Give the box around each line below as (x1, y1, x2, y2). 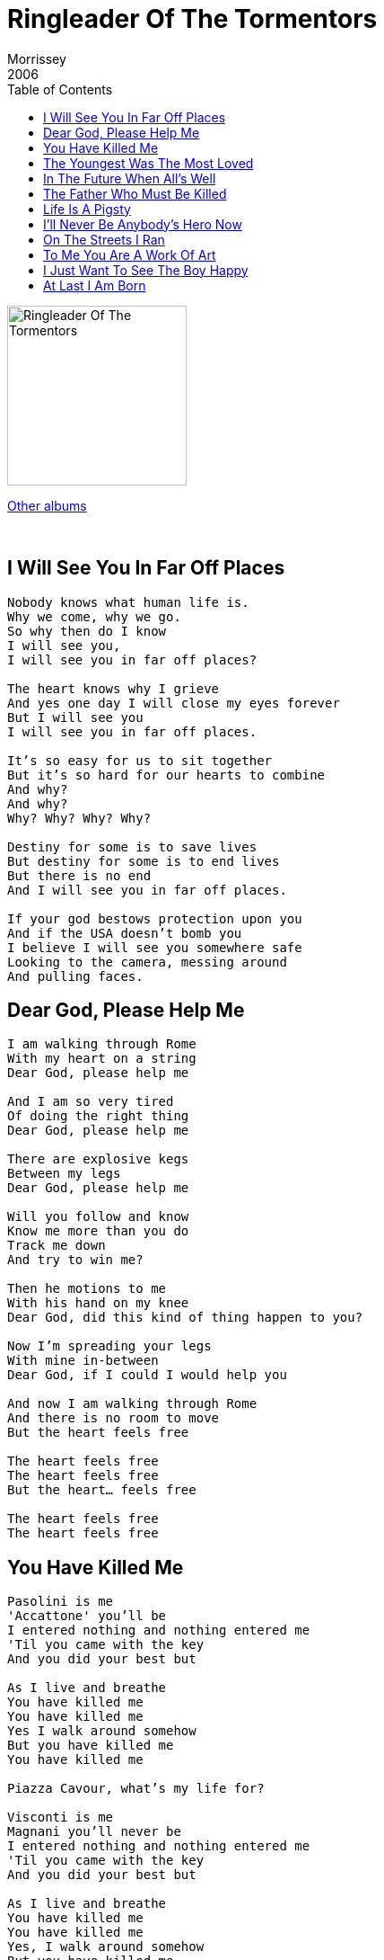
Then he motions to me (7, 1281, 167, 1296)
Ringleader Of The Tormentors (7, 4, 378, 34)
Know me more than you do (7, 1224, 189, 1239)
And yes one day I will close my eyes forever (7, 695, 340, 710)
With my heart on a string (7, 1051, 196, 1066)
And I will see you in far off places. (7, 882, 287, 897)
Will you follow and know (7, 1209, 189, 1225)
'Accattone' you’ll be (7, 1608, 167, 1624)
